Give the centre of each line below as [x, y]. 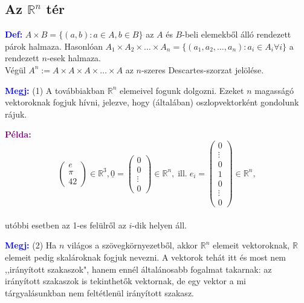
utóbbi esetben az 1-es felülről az [66, 225]
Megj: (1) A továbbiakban [55, 90]
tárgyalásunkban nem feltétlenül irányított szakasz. [99, 292]
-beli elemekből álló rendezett [237, 34]
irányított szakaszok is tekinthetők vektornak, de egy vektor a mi [125, 281]
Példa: [18, 134]
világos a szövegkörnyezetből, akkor [133, 245]
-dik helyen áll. [159, 225]
